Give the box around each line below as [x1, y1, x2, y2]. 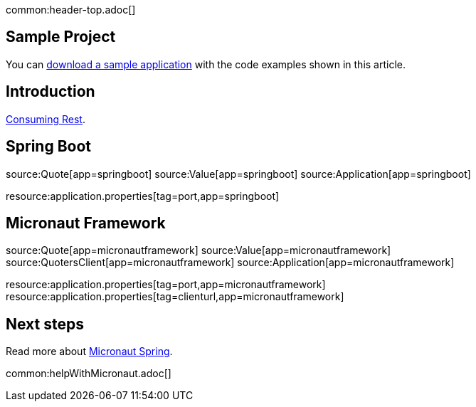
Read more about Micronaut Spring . [6, 345, 173, 358]
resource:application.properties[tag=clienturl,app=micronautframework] [6, 290, 344, 303]
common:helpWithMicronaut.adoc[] [6, 367, 171, 380]
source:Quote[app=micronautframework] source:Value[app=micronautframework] [6, 244, 391, 257]
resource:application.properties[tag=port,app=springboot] [6, 189, 280, 202]
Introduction [6, 83, 95, 101]
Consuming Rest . [6, 112, 85, 125]
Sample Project [6, 28, 116, 46]
